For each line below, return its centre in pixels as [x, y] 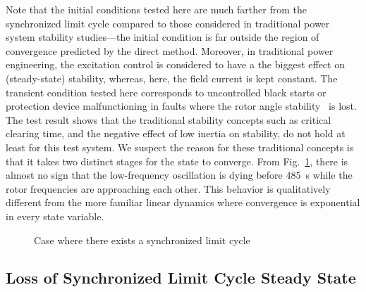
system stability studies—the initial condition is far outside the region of [163, 37]
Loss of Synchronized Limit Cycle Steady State [181, 278]
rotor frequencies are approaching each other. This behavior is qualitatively [168, 188]
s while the [329, 175]
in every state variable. [55, 216]
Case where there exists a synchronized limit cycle [142, 240]
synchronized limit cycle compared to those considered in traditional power [168, 23]
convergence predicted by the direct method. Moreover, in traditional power [170, 50]
